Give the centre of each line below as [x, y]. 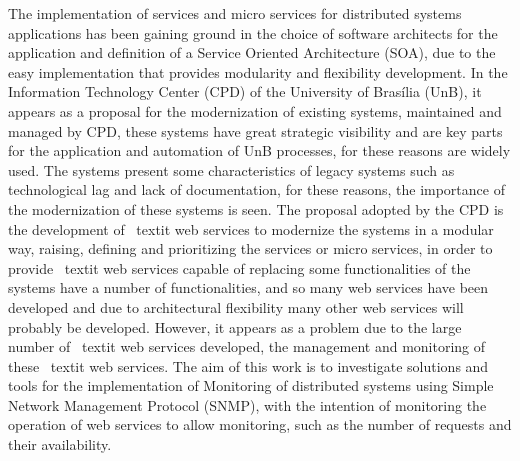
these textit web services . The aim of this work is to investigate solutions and [248, 365]
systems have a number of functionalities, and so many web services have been [248, 287]
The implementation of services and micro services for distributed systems [235, 13]
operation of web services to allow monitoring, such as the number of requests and [260, 424]
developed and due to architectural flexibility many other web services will [236, 306]
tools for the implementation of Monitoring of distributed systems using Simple [251, 385]
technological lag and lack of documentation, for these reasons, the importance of [256, 189]
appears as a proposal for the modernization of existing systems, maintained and [255, 110]
